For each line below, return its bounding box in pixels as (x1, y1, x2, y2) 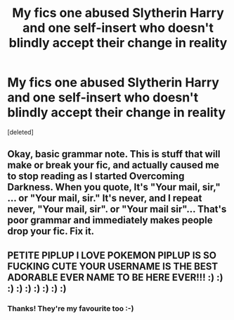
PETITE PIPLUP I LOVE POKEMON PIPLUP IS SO (7, 249, 216, 261)
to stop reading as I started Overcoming (7, 171, 185, 183)
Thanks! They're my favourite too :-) (7, 303, 134, 313)
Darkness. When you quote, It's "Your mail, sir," (7, 181, 221, 193)
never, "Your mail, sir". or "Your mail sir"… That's (7, 203, 227, 216)
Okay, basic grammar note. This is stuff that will (7, 148, 221, 160)
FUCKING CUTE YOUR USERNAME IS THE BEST (7, 260, 219, 272)
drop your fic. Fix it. (7, 226, 95, 238)
